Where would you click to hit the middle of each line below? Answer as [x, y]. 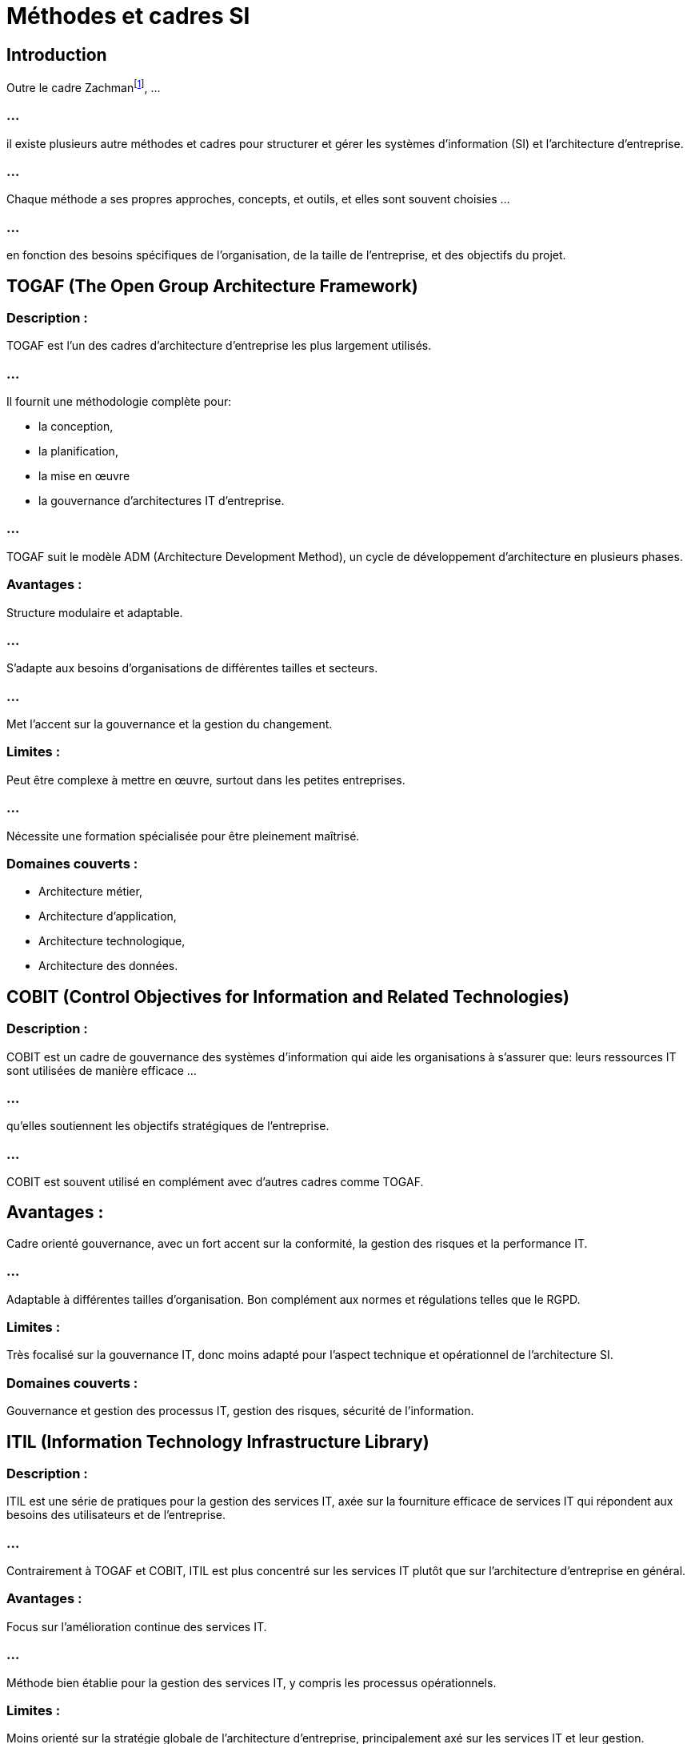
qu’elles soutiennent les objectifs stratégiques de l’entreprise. [168, 1126]
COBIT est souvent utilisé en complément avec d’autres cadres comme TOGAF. [215, 1182]
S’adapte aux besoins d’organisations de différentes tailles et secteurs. [192, 668]
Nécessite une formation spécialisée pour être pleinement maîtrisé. [183, 836]
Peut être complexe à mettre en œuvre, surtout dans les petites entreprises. [206, 780]
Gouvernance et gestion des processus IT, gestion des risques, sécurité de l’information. [240, 1411]
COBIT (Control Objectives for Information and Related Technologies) [288, 996]
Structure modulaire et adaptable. [95, 612]
